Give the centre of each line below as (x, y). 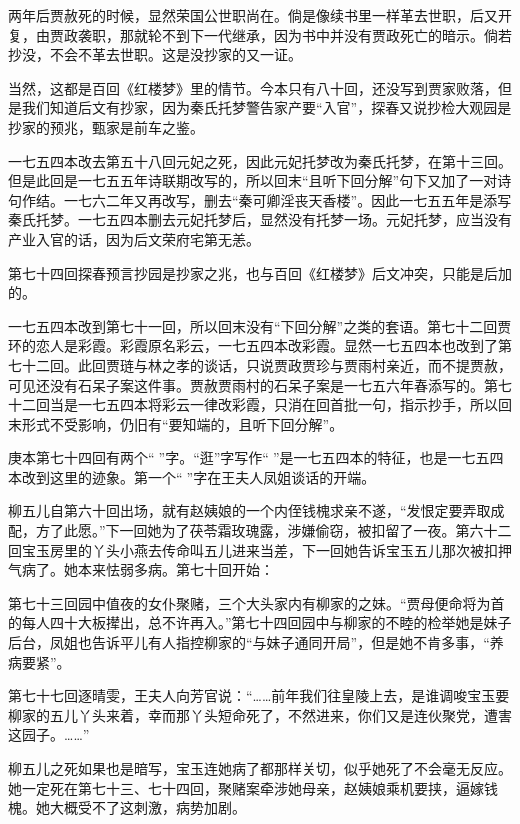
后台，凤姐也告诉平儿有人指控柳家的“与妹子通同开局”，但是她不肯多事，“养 (256, 642)
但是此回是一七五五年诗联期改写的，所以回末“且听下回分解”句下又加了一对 (253, 180)
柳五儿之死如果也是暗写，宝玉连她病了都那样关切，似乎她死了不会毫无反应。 (260, 768)
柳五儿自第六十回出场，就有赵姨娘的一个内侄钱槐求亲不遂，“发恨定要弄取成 (256, 510)
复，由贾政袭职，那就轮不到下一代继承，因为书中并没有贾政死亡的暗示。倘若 (260, 34)
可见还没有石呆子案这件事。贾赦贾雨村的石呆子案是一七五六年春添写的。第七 (260, 384)
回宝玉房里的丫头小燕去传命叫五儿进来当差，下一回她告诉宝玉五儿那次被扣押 (260, 549)
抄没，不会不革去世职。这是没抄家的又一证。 (155, 54)
